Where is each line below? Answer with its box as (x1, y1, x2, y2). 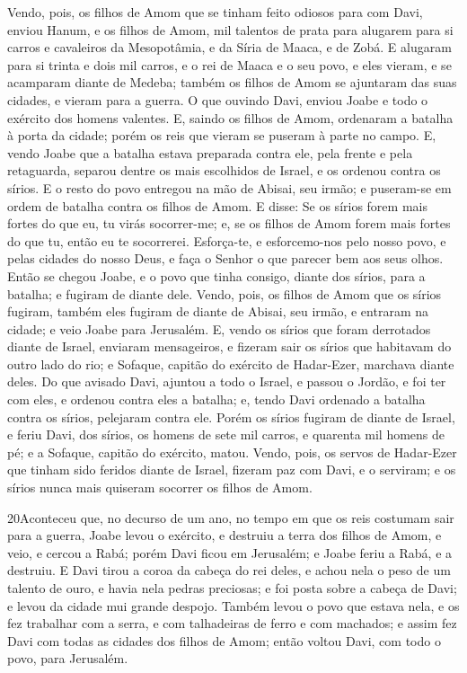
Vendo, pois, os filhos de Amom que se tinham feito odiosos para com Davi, (7, 3, 423, 21)
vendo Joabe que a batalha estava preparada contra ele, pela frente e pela (7, 143, 413, 162)
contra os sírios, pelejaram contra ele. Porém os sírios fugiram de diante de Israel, (7, 407, 455, 426)
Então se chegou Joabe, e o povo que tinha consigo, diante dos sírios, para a (7, 266, 426, 285)
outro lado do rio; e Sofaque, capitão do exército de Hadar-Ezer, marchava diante (7, 354, 454, 373)
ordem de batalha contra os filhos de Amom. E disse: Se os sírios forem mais (7, 196, 427, 215)
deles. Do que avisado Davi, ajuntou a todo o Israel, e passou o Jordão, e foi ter (7, 372, 446, 391)
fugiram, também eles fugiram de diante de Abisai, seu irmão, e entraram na (7, 302, 429, 321)
